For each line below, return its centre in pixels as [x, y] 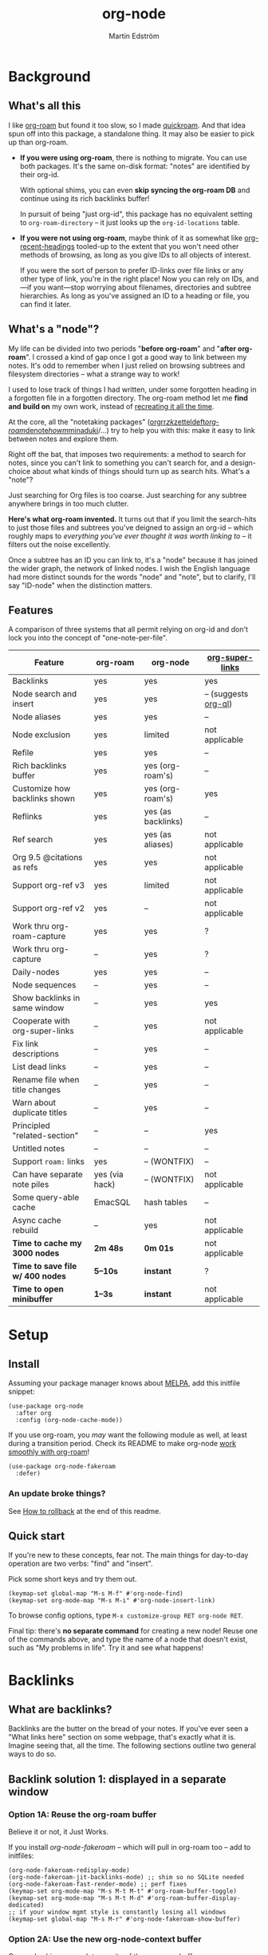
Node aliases [37, 717]
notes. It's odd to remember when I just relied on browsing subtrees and [127, 365]
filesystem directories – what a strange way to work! [94, 374]
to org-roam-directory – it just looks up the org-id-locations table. [130, 222]
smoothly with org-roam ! [49, 1452]
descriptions [36, 1054]
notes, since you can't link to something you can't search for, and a [118, 463]
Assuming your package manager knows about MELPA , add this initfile [124, 1383]
